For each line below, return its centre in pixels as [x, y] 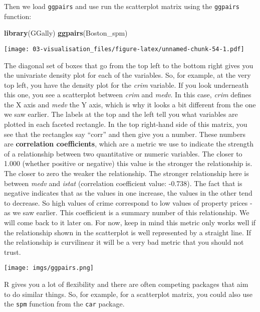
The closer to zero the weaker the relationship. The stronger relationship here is [126, 173]
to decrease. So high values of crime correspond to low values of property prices [126, 202]
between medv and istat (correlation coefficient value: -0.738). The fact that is [123, 183]
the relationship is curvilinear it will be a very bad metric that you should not [124, 242]
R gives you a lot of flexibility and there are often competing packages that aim [126, 284]
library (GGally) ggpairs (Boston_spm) [66, 33]
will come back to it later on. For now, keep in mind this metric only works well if [130, 222]
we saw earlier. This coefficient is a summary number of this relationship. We [131, 212]
